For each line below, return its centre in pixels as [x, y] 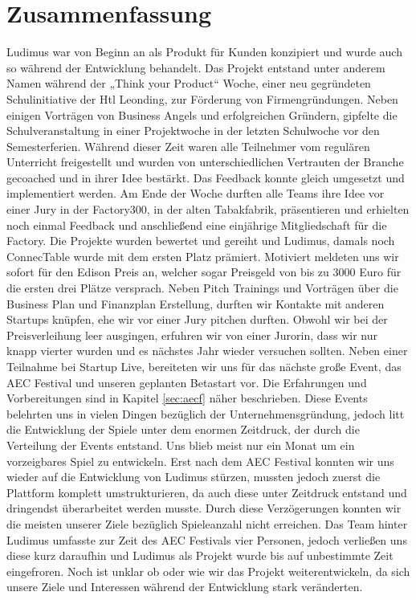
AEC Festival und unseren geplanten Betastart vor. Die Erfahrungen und [187, 382]
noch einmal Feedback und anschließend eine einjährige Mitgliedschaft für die [197, 224]
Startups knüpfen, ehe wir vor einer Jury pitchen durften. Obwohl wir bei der [197, 319]
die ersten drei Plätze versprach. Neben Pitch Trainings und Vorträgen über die [202, 288]
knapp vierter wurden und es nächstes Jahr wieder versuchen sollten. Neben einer [207, 351]
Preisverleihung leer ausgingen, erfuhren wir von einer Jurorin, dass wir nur [192, 335]
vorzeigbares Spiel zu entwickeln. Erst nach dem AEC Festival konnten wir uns [200, 461]
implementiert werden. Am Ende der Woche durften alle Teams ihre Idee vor [196, 193]
